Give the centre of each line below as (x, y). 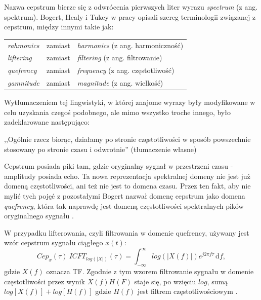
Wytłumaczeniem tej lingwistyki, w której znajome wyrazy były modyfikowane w (130, 102)
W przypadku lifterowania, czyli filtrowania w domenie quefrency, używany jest (127, 232)
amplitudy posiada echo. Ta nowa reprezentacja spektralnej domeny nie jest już (127, 176)
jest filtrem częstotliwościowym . (187, 291)
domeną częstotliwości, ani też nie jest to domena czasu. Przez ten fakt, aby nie (127, 186)
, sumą (217, 281)
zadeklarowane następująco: (47, 122)
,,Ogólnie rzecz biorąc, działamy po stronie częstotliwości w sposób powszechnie (127, 139)
